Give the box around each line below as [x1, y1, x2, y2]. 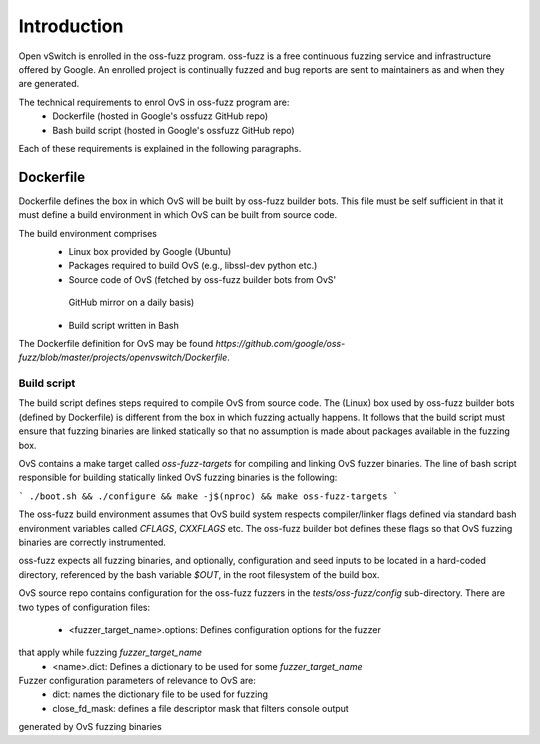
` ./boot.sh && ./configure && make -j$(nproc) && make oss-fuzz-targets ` [18, 490, 399, 502]
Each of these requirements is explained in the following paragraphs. [18, 142, 302, 154]
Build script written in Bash [68, 319, 179, 331]
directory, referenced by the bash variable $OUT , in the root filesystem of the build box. [18, 568, 380, 580]
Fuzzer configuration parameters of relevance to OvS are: [18, 675, 257, 687]
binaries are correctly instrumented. [18, 536, 167, 548]
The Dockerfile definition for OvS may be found [18, 337, 214, 349]
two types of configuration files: [18, 601, 150, 613]
